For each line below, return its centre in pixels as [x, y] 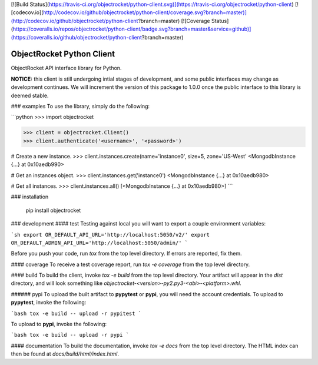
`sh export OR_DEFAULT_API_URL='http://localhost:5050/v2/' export [110, 235]
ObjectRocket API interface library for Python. [66, 68]
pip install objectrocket [53, 210]
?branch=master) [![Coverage [174, 21]
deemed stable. [30, 95]
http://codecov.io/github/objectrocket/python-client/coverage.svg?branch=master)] [145, 12]
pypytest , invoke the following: [49, 303]
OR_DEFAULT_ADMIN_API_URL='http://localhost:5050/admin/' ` [100, 243]
